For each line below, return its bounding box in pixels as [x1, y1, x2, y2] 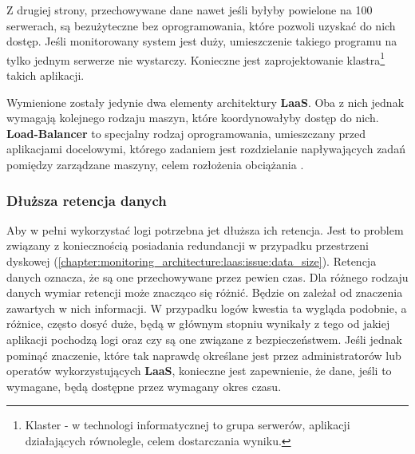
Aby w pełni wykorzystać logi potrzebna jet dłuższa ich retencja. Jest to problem [6, 221, 404, 238]
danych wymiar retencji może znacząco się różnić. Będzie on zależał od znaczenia [6, 284, 403, 301]
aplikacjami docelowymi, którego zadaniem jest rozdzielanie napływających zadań [6, 140, 405, 157]
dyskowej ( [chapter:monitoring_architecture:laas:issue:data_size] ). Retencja [6, 253, 377, 269]
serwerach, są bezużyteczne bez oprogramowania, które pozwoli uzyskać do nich [6, 17, 396, 34]
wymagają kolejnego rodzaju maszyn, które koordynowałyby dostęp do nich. [6, 109, 379, 126]
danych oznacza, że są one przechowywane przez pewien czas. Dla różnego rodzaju [6, 268, 409, 285]
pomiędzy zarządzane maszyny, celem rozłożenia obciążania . [6, 156, 304, 172]
